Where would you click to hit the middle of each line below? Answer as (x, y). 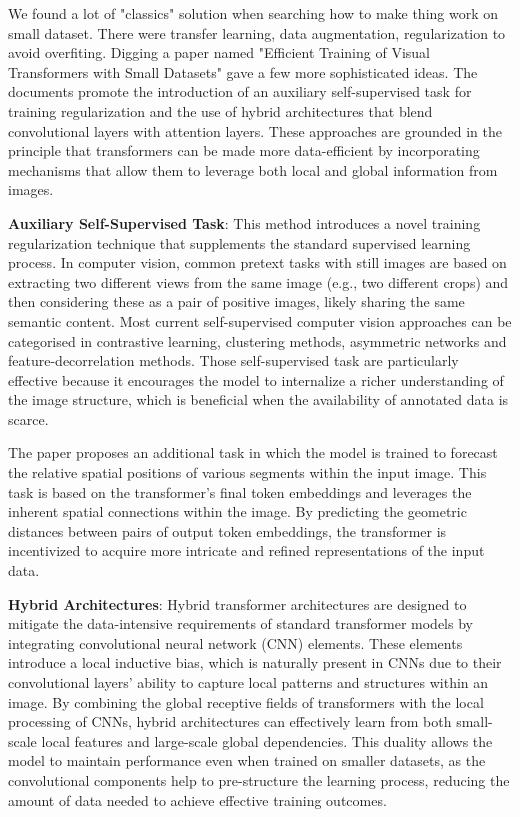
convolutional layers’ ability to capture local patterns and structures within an (248, 682)
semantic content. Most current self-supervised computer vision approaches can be (260, 320)
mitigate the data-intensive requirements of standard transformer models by (240, 623)
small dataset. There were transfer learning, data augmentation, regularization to (257, 32)
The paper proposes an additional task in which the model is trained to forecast (253, 452)
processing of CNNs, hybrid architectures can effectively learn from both (230, 721)
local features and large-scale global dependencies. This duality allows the (267, 740)
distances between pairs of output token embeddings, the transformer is (227, 530)
